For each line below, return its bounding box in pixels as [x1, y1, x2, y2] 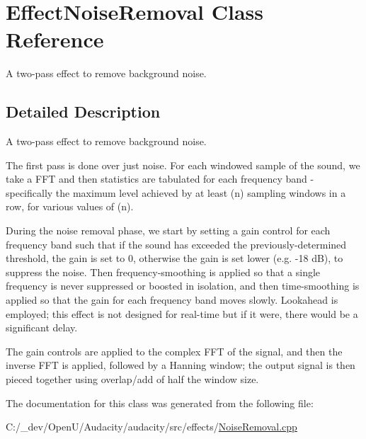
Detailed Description [6, 101, 161, 122]
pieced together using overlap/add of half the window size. [6, 372, 259, 387]
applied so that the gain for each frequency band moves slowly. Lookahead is [6, 292, 338, 307]
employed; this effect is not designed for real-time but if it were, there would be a [6, 306, 358, 321]
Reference [6, 25, 104, 54]
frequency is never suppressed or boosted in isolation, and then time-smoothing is [6, 278, 360, 293]
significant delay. [6, 320, 78, 335]
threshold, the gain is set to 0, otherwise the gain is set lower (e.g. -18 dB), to [6, 251, 343, 266]
